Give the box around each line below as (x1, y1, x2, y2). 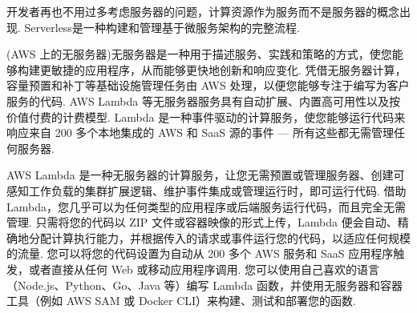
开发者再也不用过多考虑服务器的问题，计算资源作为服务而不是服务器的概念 (6, 3, 399, 19)
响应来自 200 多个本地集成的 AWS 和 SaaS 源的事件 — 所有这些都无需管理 (6, 124, 394, 141)
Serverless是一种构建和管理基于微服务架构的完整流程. (24, 18, 300, 35)
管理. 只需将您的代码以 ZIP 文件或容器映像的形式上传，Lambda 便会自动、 (6, 214, 398, 231)
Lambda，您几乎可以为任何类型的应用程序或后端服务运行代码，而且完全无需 (6, 198, 406, 215)
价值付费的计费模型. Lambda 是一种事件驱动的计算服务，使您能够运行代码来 (6, 108, 406, 125)
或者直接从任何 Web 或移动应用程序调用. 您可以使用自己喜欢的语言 (28, 260, 380, 277)
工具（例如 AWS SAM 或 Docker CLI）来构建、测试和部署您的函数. (6, 292, 356, 309)
